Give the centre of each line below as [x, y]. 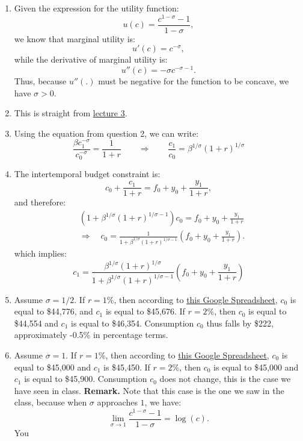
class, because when [50, 402]
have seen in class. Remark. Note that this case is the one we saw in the [149, 390]
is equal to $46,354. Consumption [133, 323]
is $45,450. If [127, 367]
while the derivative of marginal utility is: [91, 59]
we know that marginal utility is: [75, 38]
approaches [117, 402]
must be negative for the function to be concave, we [194, 81]
